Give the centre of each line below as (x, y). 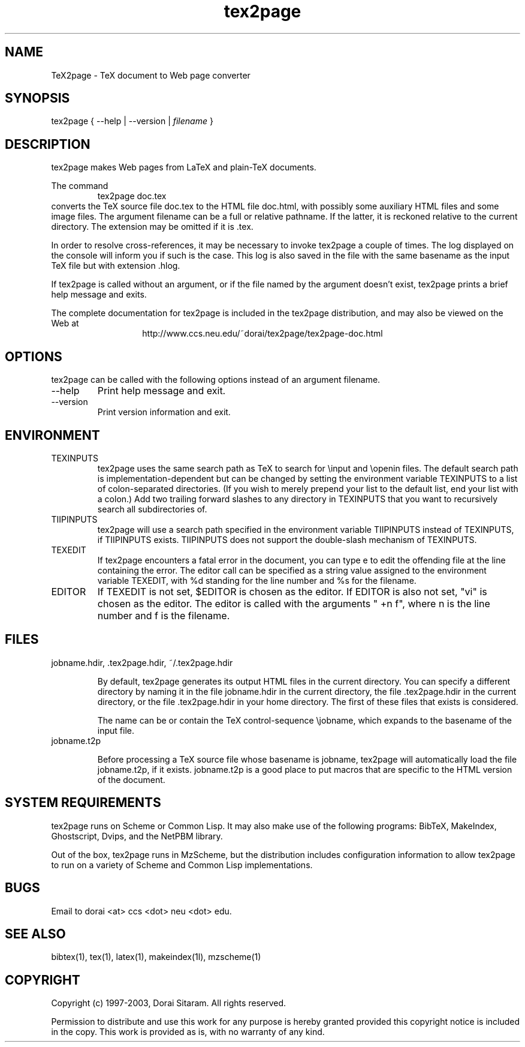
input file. (116, 730)
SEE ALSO (35, 934)
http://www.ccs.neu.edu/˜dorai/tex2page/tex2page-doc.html (262, 334)
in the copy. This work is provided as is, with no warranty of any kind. (188, 1032)
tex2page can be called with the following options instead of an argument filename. (216, 380)
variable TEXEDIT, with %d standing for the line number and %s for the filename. (257, 580)
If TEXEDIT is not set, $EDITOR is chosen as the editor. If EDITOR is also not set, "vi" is (292, 591)
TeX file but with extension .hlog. (116, 266)
